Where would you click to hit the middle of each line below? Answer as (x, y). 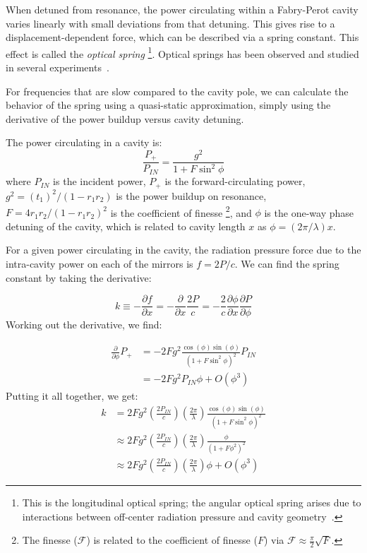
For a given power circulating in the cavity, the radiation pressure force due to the (183, 250)
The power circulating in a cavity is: (84, 142)
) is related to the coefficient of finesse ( (172, 540)
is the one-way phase (309, 212)
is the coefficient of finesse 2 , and (181, 211)
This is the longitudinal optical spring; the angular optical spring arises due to (192, 502)
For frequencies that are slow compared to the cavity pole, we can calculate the (177, 91)
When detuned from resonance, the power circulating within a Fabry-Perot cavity (182, 9)
